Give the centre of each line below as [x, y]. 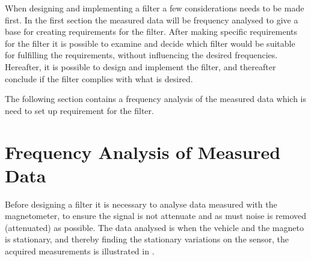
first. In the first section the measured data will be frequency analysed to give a [152, 19]
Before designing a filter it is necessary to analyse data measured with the [141, 204]
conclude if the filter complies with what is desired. [99, 78]
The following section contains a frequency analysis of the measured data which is [156, 99]
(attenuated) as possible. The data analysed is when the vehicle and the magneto [154, 227]
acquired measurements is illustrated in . [80, 251]
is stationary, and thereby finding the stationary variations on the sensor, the [147, 239]
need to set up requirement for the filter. [79, 110]
